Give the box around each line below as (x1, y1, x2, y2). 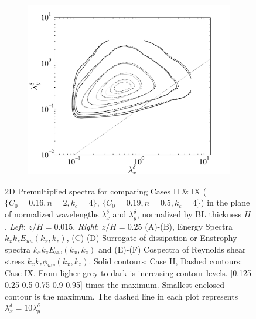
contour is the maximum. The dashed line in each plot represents (5, 290, 238, 302)
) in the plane (201, 196, 250, 209)
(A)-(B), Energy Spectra (145, 220, 233, 232)
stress (5, 254, 25, 267)
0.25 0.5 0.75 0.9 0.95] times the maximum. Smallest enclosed (5, 278, 225, 290)
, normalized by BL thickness (136, 208, 241, 220)
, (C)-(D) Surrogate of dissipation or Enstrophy (66, 231, 237, 244)
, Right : (73, 220, 100, 232)
